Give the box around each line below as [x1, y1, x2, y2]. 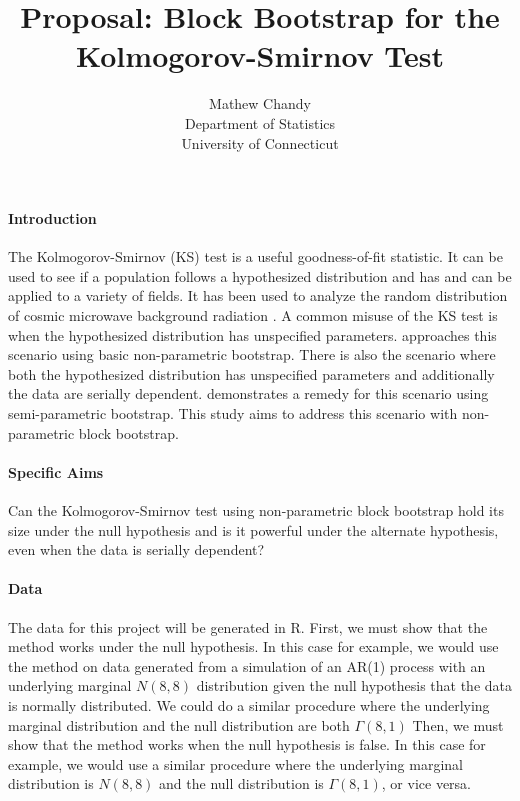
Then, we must [412, 714, 504, 735]
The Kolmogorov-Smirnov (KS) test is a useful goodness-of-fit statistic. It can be [8, 246, 503, 267]
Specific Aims [8, 461, 104, 482]
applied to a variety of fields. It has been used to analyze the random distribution [8, 285, 508, 306]
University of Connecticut [181, 132, 339, 153]
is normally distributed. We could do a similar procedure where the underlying [8, 694, 490, 715]
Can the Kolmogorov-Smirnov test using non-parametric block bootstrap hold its [8, 500, 504, 521]
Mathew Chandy [209, 93, 311, 114]
